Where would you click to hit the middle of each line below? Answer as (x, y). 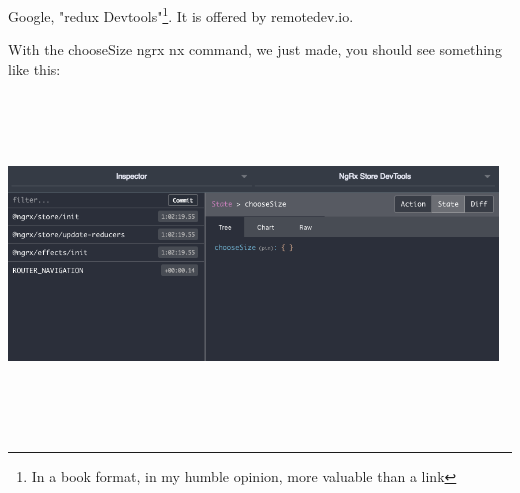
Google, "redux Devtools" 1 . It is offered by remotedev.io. (181, 14)
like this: (34, 68)
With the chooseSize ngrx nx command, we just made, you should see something (255, 49)
